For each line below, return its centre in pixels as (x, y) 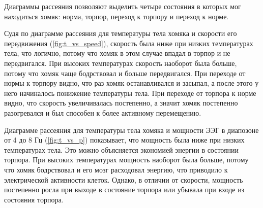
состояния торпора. (34, 199)
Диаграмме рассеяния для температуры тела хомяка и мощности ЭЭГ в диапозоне (131, 130)
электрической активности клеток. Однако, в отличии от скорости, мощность (124, 179)
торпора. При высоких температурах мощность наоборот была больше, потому (126, 160)
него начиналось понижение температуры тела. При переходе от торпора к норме (130, 93)
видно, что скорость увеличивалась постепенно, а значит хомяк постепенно (121, 103)
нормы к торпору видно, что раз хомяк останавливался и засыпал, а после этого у (131, 83)
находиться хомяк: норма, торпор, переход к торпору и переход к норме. (116, 16)
